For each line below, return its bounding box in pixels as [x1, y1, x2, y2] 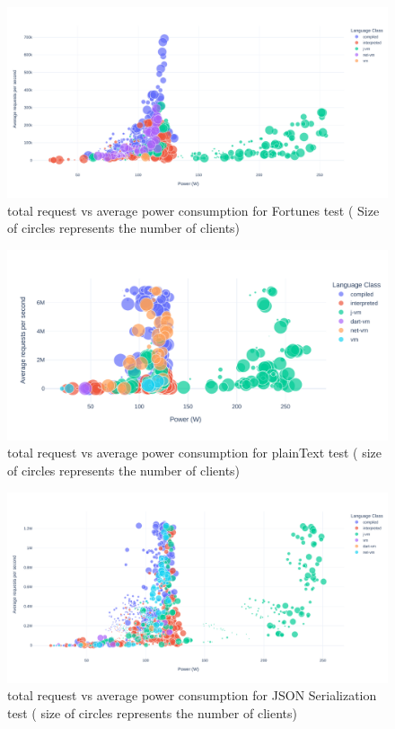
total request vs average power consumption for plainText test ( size [7, 443, 382, 462]
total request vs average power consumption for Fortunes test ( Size [7, 200, 380, 219]
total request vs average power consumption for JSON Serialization [7, 686, 377, 705]
